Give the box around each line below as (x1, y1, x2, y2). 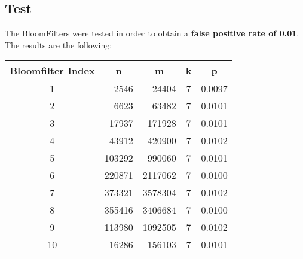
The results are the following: (5, 38, 112, 51)
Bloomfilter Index (10, 63, 95, 78)
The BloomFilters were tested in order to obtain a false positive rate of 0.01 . (5, 27, 299, 39)
